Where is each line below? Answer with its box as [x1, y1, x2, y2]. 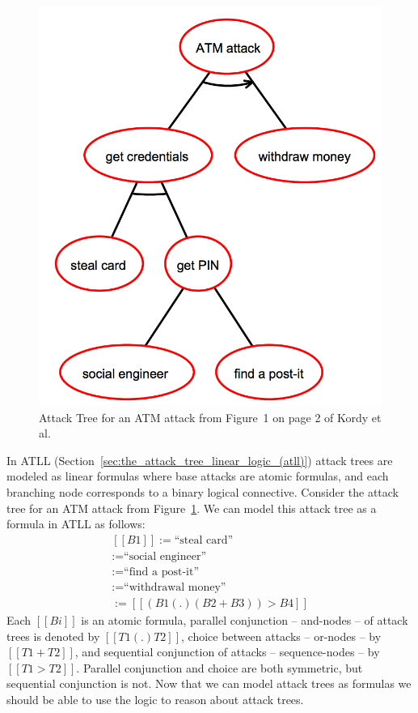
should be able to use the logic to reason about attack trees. [6, 690, 304, 707]
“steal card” [174, 534, 234, 546]
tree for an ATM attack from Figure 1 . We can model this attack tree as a [6, 499, 377, 516]
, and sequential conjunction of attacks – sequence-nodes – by [74, 643, 380, 660]
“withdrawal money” [124, 581, 226, 593]
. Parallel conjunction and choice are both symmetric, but [76, 659, 363, 676]
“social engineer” [124, 550, 207, 562]
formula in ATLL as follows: [6, 515, 146, 532]
